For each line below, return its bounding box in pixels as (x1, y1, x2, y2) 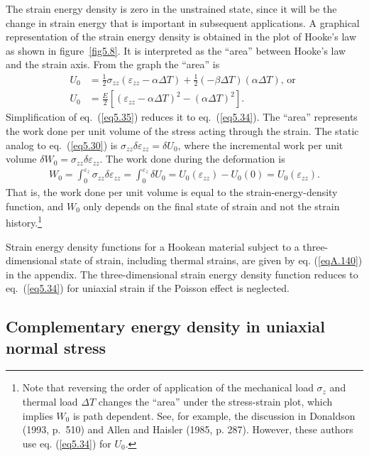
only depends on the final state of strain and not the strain (83, 198, 340, 213)
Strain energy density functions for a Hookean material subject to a (6, 239, 299, 254)
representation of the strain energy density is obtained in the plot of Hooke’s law (6, 29, 357, 44)
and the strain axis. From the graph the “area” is (6, 57, 220, 72)
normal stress (6, 336, 106, 358)
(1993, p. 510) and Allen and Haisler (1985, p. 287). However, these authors (22, 422, 353, 437)
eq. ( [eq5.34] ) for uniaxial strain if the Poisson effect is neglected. (6, 281, 290, 295)
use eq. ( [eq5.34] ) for (22, 435, 111, 450)
